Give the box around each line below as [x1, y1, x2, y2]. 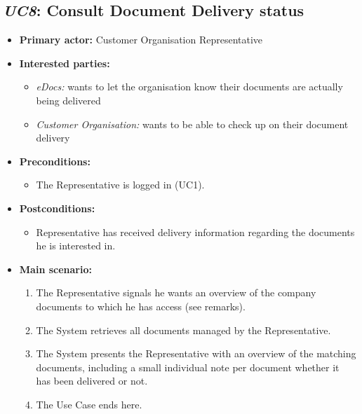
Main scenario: [19, 261, 92, 276]
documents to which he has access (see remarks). [36, 298, 246, 313]
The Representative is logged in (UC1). [36, 177, 205, 192]
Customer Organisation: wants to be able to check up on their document [36, 116, 349, 131]
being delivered [36, 92, 101, 107]
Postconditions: [19, 200, 95, 215]
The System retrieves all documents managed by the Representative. [36, 322, 331, 337]
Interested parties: [19, 55, 110, 70]
